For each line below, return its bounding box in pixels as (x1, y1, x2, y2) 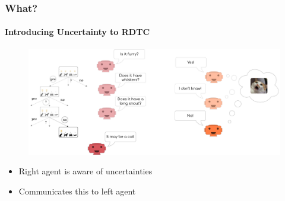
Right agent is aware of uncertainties (18, 165, 153, 177)
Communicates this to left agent (18, 184, 136, 197)
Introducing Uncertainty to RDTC (5, 25, 150, 38)
